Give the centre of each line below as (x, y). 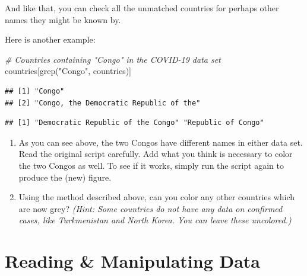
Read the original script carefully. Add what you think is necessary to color (156, 154)
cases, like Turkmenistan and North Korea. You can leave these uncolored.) (155, 220)
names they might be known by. (63, 19)
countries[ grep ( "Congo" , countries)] (68, 71)
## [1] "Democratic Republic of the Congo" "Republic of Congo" (134, 123)
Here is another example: (50, 39)
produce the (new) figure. (65, 177)
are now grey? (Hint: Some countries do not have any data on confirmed (151, 208)
